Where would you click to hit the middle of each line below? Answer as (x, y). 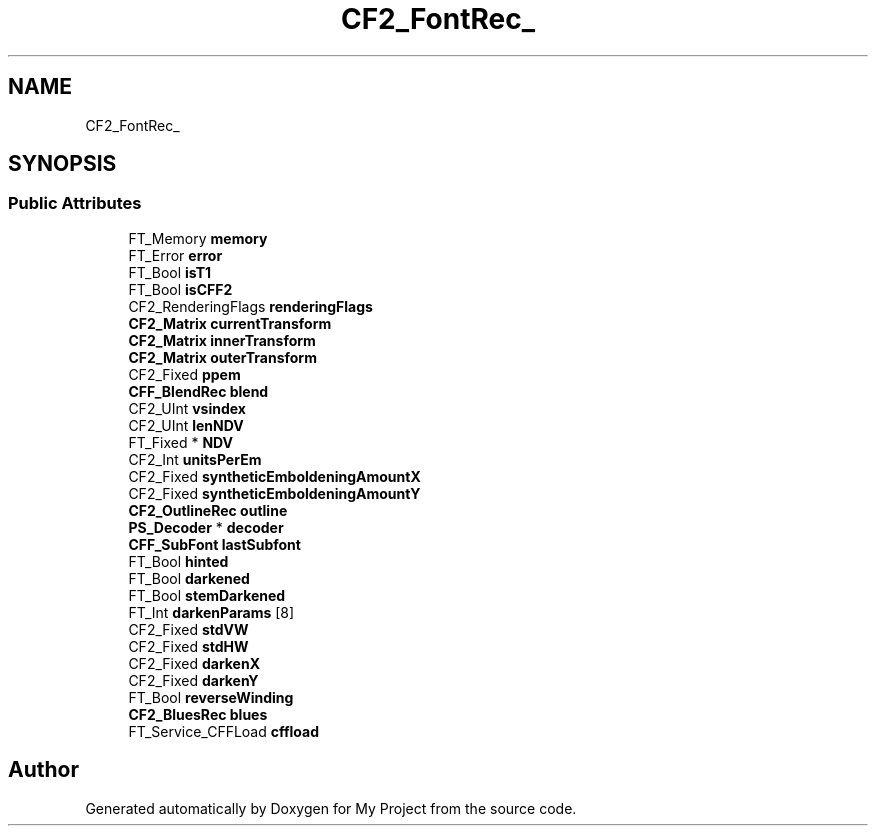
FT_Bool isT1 (170, 272)
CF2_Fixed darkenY (193, 680)
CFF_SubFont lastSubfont (214, 544)
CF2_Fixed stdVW (188, 629)
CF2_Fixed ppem (184, 374)
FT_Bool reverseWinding (211, 697)
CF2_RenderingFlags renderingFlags (250, 306)
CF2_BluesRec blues (198, 714)
